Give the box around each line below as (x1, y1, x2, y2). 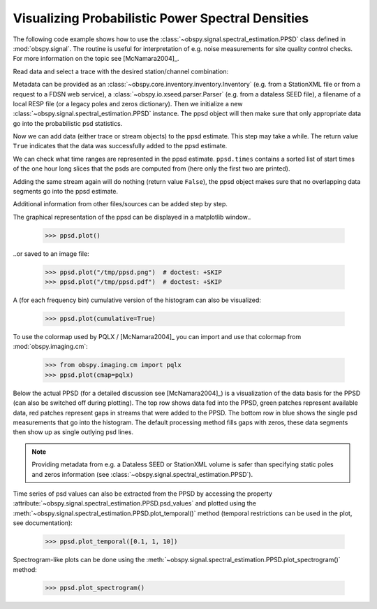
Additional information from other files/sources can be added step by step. (13, 200, 228, 208)
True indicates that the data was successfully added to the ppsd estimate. (13, 142, 228, 150)
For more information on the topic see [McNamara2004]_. (13, 55, 179, 63)
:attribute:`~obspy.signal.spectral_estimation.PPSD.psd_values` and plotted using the (13, 499, 257, 508)
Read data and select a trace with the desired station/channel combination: (13, 67, 229, 76)
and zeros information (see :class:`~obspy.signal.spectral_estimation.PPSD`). (31, 470, 253, 478)
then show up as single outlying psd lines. (13, 428, 134, 436)
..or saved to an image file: (13, 249, 90, 258)
